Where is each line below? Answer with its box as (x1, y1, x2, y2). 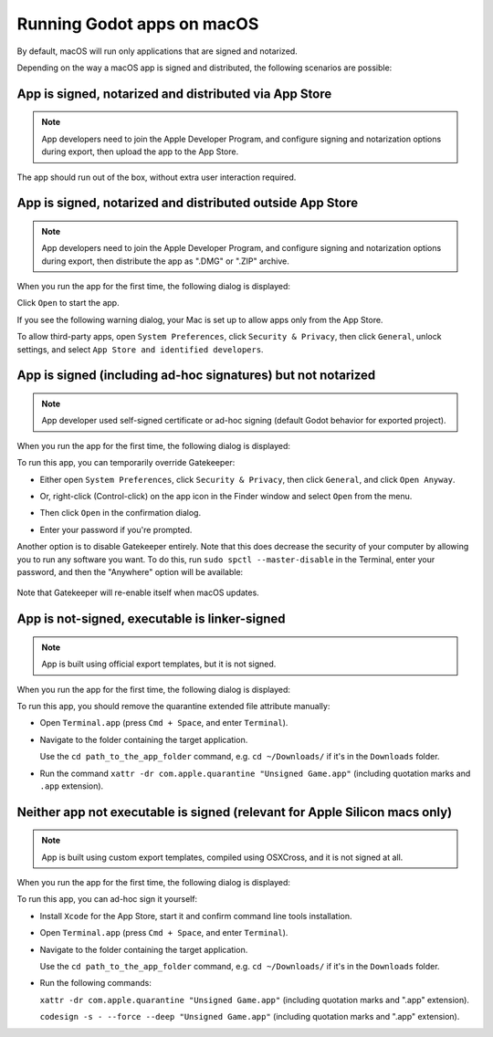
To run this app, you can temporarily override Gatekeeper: (16, 457, 236, 468)
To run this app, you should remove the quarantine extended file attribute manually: (16, 700, 330, 711)
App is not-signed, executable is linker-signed (16, 612, 286, 627)
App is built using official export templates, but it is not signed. (41, 658, 277, 670)
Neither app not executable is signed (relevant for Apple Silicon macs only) (16, 804, 453, 820)
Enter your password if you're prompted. (39, 524, 193, 535)
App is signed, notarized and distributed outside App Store (16, 195, 359, 211)
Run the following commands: (39, 978, 152, 989)
